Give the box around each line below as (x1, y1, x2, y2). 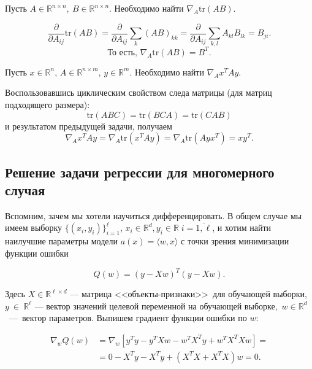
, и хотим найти (212, 221, 272, 234)
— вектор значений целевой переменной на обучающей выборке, (34, 299, 278, 312)
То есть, (107, 48, 137, 57)
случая (5, 181, 45, 200)
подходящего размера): (5, 98, 90, 111)
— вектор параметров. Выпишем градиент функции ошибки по (9, 311, 247, 324)
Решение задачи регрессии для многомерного (5, 162, 275, 181)
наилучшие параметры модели (5, 235, 118, 247)
